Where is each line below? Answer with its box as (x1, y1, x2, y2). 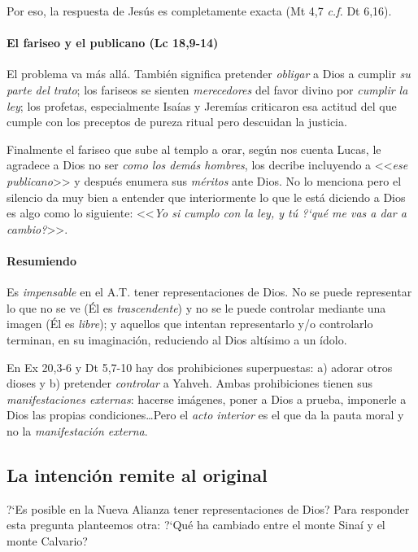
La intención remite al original (7, 462, 268, 487)
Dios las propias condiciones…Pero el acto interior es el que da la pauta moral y (7, 406, 404, 423)
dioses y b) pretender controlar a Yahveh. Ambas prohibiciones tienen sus (7, 375, 373, 392)
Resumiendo (7, 252, 76, 269)
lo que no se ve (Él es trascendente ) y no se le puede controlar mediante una (7, 299, 386, 316)
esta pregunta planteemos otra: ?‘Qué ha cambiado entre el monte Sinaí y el (7, 516, 385, 533)
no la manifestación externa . (7, 422, 148, 439)
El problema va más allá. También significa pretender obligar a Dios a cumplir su (7, 65, 411, 82)
